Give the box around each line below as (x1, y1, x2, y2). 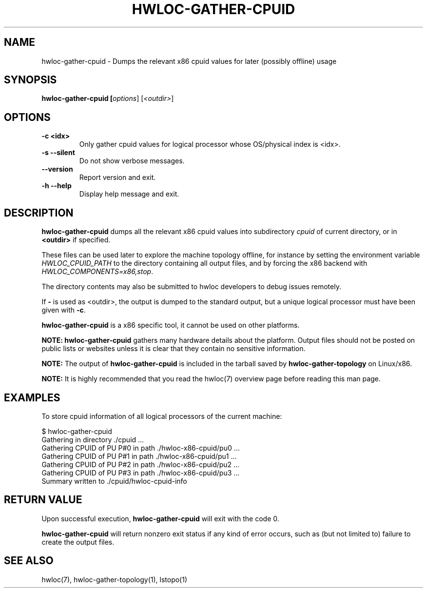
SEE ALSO (4, 554, 54, 567)
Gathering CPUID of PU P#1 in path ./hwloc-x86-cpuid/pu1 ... (41, 452, 237, 460)
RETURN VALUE (4, 493, 82, 506)
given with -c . (41, 306, 86, 315)
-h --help (41, 181, 72, 190)
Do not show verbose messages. (79, 157, 185, 165)
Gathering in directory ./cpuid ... (41, 435, 144, 444)
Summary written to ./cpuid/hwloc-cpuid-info (41, 476, 187, 485)
